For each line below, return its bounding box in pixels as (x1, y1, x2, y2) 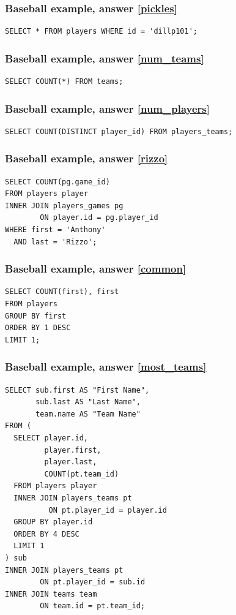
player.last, (44, 458, 97, 467)
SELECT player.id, (13, 434, 89, 442)
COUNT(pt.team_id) (44, 469, 119, 478)
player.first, (44, 445, 101, 455)
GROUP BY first (5, 311, 67, 320)
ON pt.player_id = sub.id (40, 578, 146, 587)
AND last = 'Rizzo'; (13, 237, 97, 246)
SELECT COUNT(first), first (5, 287, 119, 296)
